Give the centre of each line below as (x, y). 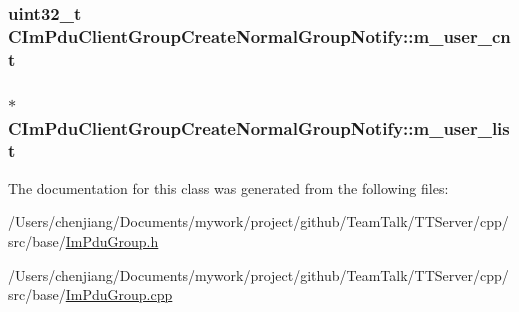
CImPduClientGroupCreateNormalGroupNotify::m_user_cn (259, 35)
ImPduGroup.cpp (119, 294)
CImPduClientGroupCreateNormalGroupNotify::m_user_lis (259, 127)
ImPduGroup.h (112, 240)
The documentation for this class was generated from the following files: (228, 187)
